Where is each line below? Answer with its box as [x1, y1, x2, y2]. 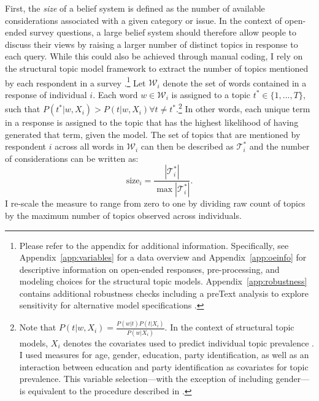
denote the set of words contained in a [163, 76, 307, 89]
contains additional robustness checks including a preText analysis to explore [19, 286, 309, 299]
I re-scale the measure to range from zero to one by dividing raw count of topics [5, 197, 306, 210]
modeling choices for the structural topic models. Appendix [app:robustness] [19, 275, 307, 288]
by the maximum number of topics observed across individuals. [5, 208, 242, 221]
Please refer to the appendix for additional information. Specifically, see [19, 239, 289, 251]
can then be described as [140, 140, 234, 153]
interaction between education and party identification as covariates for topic [19, 360, 309, 373]
